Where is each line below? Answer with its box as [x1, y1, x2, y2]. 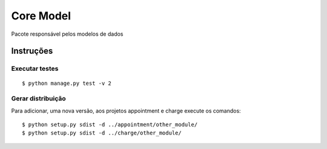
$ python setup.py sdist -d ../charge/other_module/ [22, 130, 182, 136]
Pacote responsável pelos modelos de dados [11, 30, 124, 38]
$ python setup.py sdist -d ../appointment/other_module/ [22, 121, 198, 128]
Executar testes [11, 64, 59, 73]
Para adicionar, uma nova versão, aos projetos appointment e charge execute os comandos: [11, 107, 242, 114]
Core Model [11, 9, 71, 22]
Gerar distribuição [11, 94, 66, 103]
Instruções [11, 46, 53, 56]
